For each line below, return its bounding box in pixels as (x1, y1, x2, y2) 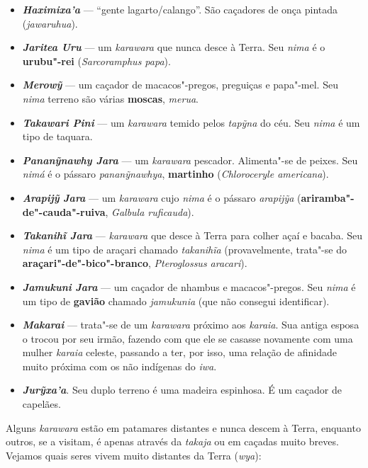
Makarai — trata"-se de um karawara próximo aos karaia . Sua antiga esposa (22, 317, 359, 332)
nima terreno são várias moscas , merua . (22, 91, 199, 105)
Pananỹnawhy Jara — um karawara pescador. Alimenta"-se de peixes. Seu (22, 152, 358, 167)
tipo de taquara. (22, 129, 93, 144)
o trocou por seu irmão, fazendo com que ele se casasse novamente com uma (22, 331, 353, 346)
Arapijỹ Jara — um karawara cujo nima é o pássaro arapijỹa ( (22, 190, 301, 205)
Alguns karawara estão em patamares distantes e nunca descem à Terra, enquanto (6, 420, 361, 435)
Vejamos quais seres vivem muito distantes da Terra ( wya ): (6, 447, 262, 462)
